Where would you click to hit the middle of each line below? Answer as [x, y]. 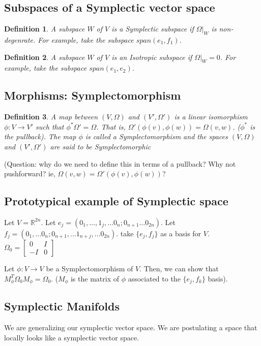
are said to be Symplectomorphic [100, 146]
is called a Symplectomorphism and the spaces [156, 136]
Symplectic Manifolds [62, 306]
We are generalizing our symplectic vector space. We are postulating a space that [131, 327]
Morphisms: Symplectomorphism [93, 95]
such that [50, 126]
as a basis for [181, 233]
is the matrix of [95, 278]
